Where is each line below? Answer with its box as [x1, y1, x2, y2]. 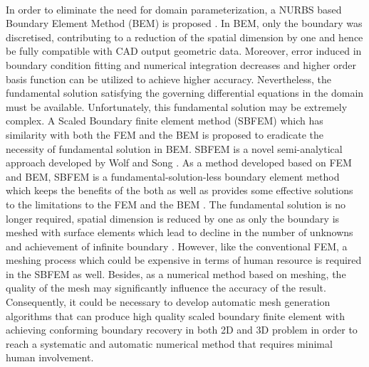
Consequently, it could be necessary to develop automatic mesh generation [6, 294, 331, 309]
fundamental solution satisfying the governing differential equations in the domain [6, 85, 364, 100]
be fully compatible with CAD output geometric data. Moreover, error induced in [6, 43, 362, 58]
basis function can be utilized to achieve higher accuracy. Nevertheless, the [6, 71, 331, 86]
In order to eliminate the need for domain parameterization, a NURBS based [6, 1, 342, 16]
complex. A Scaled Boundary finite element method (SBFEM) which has [6, 113, 323, 128]
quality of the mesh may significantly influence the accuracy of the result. [6, 280, 326, 295]
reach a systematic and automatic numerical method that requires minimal [6, 336, 333, 351]
